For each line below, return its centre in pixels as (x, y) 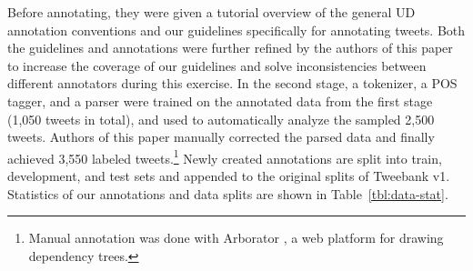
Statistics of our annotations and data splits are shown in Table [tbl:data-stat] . (228, 193)
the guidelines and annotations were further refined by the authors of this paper (230, 48)
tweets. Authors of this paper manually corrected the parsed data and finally (221, 137)
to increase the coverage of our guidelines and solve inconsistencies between (217, 65)
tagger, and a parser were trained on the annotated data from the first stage (220, 100)
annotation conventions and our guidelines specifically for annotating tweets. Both (236, 30)
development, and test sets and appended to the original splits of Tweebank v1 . (229, 176)
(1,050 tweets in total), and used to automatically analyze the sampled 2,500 (221, 119)
